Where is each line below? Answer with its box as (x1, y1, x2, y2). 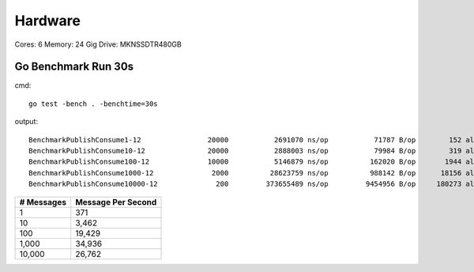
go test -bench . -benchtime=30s (28, 99, 158, 108)
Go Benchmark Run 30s (14, 60, 134, 74)
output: (14, 117, 39, 127)
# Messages (19, 196, 67, 207)
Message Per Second (75, 196, 157, 207)
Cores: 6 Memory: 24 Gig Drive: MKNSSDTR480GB (14, 40, 182, 49)
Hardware (14, 12, 81, 29)
